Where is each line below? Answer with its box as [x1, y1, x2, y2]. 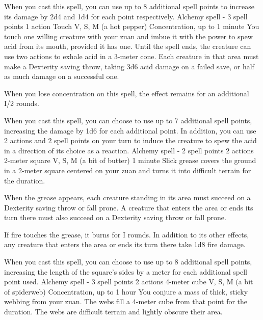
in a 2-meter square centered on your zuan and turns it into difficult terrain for [4, 165, 251, 175]
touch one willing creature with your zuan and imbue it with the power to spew [4, 31, 253, 41]
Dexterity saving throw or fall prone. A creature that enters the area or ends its [4, 202, 253, 212]
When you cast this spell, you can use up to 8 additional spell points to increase [4, 1, 254, 11]
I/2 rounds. [4, 98, 39, 109]
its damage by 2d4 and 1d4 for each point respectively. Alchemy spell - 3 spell [4, 11, 248, 21]
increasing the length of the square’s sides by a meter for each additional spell [4, 266, 247, 277]
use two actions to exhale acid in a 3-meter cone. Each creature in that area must [4, 50, 259, 61]
